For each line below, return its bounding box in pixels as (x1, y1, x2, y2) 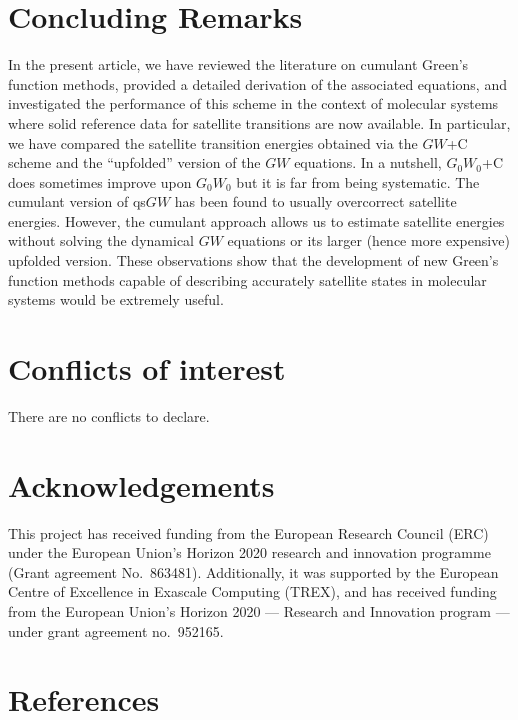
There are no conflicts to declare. (8, 405, 210, 426)
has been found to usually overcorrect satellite (174, 191, 457, 212)
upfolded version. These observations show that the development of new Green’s (8, 250, 499, 271)
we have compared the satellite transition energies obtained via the (8, 132, 418, 153)
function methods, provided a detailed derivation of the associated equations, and (8, 73, 507, 94)
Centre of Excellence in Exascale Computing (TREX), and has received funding (8, 581, 497, 602)
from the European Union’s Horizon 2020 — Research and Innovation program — (8, 601, 510, 622)
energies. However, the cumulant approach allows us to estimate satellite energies (8, 210, 505, 231)
